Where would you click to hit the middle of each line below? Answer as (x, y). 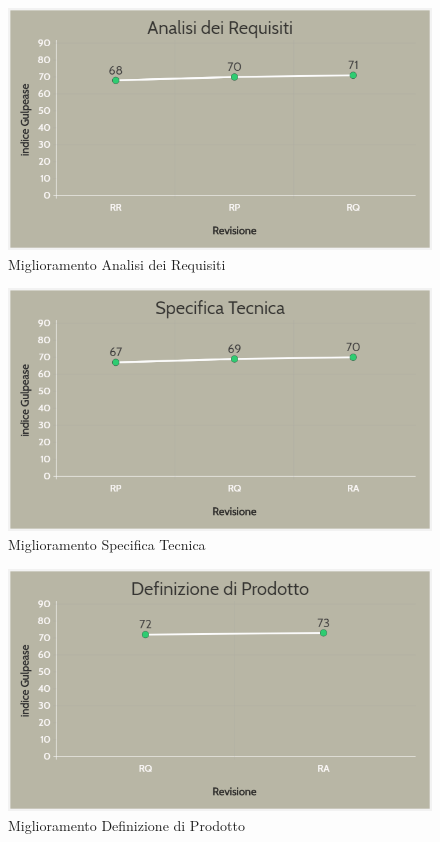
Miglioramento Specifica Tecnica (107, 544)
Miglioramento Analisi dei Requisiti (117, 263)
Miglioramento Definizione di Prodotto (126, 824)
